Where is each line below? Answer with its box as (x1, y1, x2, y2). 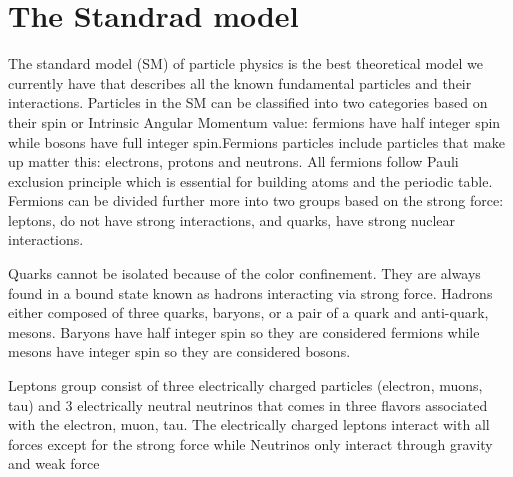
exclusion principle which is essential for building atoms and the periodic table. (8, 170, 493, 191)
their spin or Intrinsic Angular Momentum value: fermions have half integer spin (8, 111, 501, 132)
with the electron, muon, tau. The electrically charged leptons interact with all (8, 414, 490, 435)
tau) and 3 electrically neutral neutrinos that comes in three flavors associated (8, 394, 488, 415)
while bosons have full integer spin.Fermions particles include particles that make (8, 131, 506, 152)
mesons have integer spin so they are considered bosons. (8, 341, 351, 362)
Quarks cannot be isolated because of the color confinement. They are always (8, 263, 481, 284)
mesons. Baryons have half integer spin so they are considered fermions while (8, 321, 480, 342)
